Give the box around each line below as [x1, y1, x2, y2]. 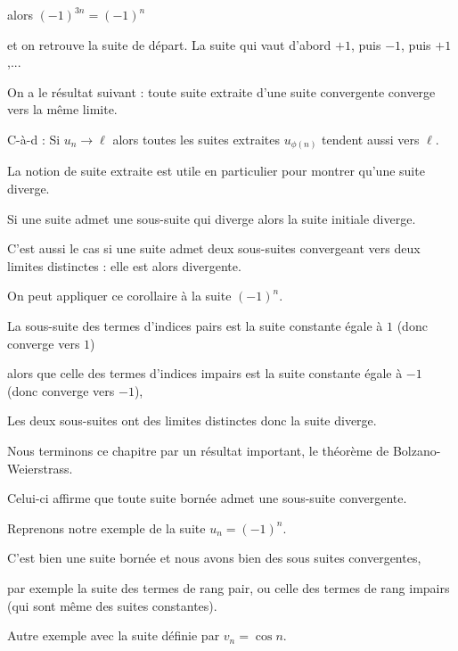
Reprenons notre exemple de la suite [7, 518, 206, 537]
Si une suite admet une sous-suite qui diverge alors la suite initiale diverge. [7, 209, 416, 227]
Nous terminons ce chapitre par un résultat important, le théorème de [7, 441, 389, 460]
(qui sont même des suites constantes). [7, 596, 217, 614]
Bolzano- [392, 441, 441, 460]
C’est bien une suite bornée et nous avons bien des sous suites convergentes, [7, 548, 421, 567]
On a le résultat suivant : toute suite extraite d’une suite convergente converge [7, 82, 436, 101]
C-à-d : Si [7, 129, 61, 148]
